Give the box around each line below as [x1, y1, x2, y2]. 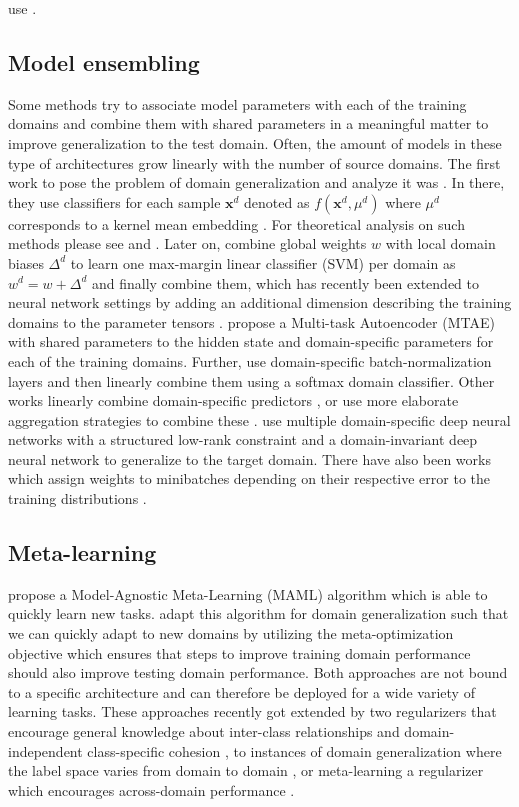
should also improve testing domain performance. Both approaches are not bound [8, 662, 508, 683]
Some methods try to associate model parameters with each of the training [8, 93, 467, 114]
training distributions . [8, 488, 147, 509]
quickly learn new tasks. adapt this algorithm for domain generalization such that [8, 603, 509, 624]
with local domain [385, 233, 496, 254]
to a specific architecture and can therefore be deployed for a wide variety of [8, 681, 475, 702]
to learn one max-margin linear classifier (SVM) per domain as [70, 252, 456, 273]
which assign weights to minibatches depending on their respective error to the [8, 468, 491, 489]
